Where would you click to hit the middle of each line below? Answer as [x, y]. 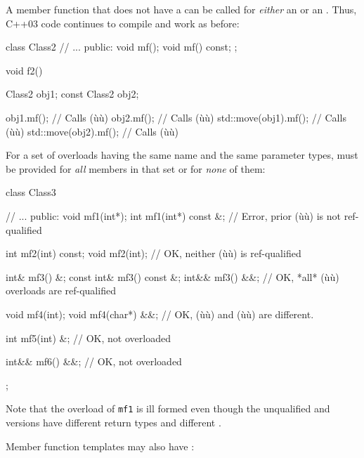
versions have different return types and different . [113, 422]
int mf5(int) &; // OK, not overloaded [88, 338]
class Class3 [31, 192]
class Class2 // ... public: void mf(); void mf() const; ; [122, 47]
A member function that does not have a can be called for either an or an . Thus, [181, 9]
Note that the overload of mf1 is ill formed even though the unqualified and [168, 408]
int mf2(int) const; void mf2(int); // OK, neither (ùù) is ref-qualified [154, 253]
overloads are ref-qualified [61, 290]
